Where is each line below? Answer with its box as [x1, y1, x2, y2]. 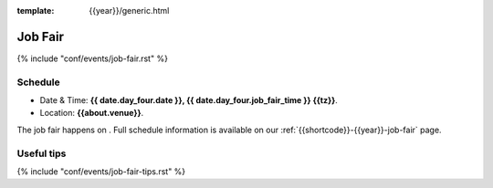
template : [16, 5, 55, 16]
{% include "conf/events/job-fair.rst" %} [16, 53, 169, 64]
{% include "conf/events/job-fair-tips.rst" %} [16, 165, 186, 177]
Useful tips [16, 147, 67, 160]
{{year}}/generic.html [89, 5, 170, 16]
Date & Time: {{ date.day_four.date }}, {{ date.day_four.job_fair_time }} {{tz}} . [39, 95, 338, 106]
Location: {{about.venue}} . [39, 108, 144, 119]
